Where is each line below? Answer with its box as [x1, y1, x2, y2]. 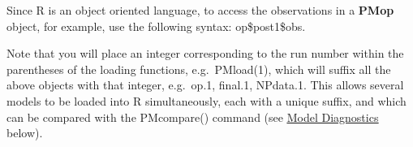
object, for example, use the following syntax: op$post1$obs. [6, 17, 306, 34]
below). [6, 124, 43, 141]
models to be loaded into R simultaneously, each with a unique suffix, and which [6, 92, 407, 109]
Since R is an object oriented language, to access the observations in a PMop [6, 2, 394, 18]
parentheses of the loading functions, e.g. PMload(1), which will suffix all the [6, 60, 391, 77]
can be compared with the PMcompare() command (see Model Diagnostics [6, 108, 379, 125]
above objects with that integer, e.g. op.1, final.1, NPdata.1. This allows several [6, 76, 404, 93]
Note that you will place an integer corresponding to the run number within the [6, 45, 404, 62]
